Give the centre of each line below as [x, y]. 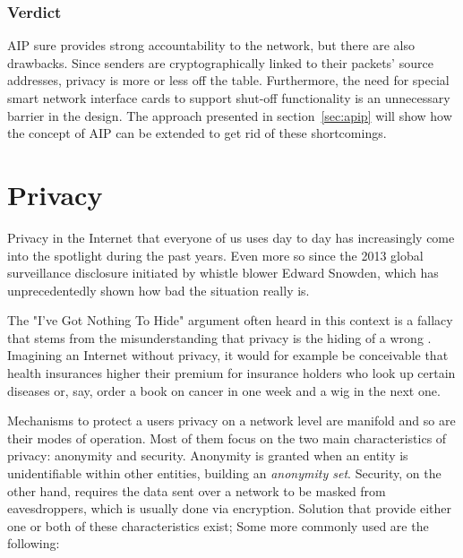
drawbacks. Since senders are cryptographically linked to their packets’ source [220, 62]
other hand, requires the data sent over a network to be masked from [197, 490]
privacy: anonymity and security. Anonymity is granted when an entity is [208, 455]
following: [34, 543]
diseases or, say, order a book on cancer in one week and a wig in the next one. [224, 390]
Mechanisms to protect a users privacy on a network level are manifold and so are [231, 421]
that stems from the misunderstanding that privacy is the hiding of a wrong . [219, 337]
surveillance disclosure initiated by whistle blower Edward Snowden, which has [223, 273]
